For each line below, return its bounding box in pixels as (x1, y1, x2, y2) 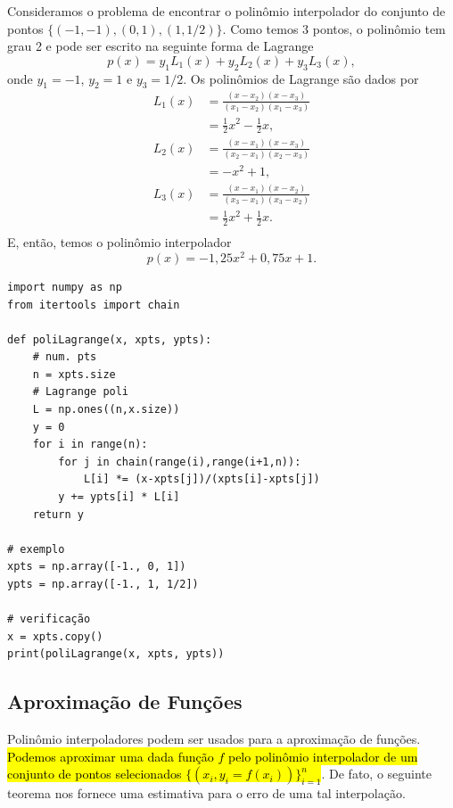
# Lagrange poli (32, 385, 129, 399)
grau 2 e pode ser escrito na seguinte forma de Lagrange (7, 37, 314, 55)
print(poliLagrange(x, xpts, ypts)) (7, 647, 225, 661)
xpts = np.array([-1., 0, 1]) (7, 560, 186, 573)
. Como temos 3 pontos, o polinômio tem (222, 19, 446, 37)
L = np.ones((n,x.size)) (32, 403, 180, 416)
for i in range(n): (32, 438, 148, 451)
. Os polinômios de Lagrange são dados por (183, 69, 419, 87)
